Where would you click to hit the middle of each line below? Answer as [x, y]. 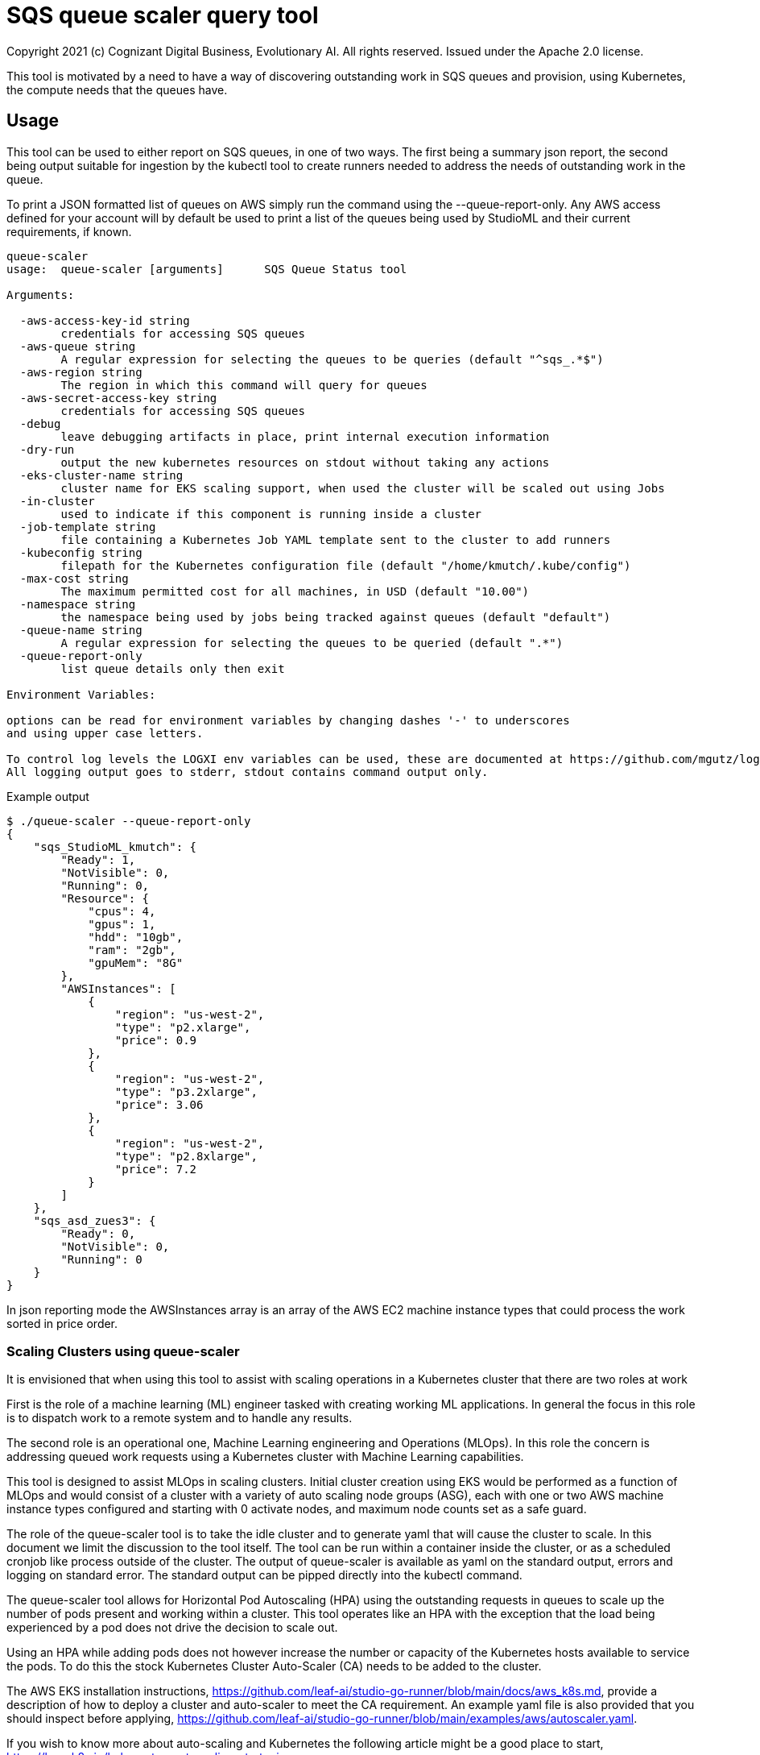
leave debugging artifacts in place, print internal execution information [305, 436]
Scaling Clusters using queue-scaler [123, 1351]
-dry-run [47, 449]
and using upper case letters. [105, 733]
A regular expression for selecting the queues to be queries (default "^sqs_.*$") [332, 359]
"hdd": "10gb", [136, 937]
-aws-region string [81, 372]
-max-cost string [74, 578]
